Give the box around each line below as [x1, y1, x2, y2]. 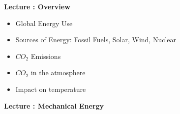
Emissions [30, 51, 61, 61]
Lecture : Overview [4, 1, 70, 11]
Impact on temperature [15, 84, 86, 94]
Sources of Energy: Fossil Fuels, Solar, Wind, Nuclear [15, 34, 176, 45]
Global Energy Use [15, 18, 73, 28]
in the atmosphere [30, 67, 86, 78]
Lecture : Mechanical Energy [4, 100, 104, 111]
